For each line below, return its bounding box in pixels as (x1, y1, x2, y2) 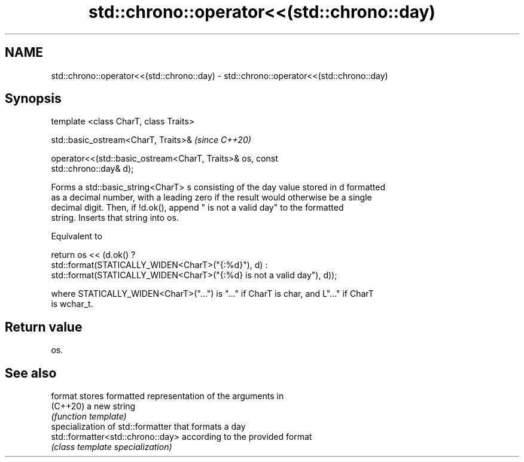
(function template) (51, 411, 127, 422)
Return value (5, 319, 83, 335)
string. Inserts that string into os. (51, 212, 179, 223)
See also (5, 365, 57, 381)
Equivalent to (51, 231, 102, 242)
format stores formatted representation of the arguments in (51, 391, 284, 402)
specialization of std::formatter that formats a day (51, 421, 246, 432)
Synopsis (5, 91, 62, 107)
